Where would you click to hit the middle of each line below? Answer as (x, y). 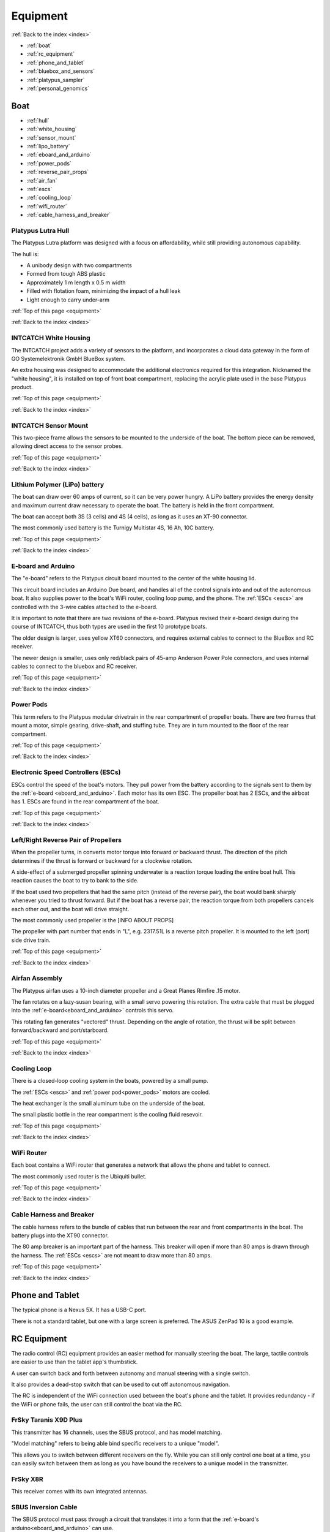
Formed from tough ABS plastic (66, 274)
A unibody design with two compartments (79, 265)
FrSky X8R (28, 1479)
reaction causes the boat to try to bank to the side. (75, 881)
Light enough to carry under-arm (68, 300)
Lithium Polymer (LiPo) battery (57, 484)
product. (22, 387)
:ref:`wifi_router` (47, 206)
